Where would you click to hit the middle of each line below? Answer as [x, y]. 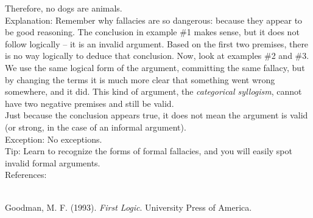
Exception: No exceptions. [54, 139]
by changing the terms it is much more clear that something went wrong [140, 79]
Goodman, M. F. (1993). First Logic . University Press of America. [128, 207]
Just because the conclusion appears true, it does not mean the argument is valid [156, 115]
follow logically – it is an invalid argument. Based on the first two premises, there [157, 43]
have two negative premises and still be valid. [90, 103]
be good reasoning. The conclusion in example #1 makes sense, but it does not [152, 32]
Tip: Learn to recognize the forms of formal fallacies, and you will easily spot [149, 151]
